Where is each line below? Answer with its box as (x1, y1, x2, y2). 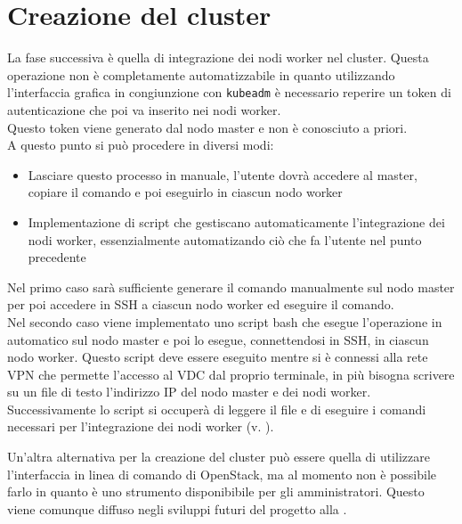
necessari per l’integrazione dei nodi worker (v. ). (7, 417, 274, 436)
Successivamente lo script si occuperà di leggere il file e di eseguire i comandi (7, 399, 426, 418)
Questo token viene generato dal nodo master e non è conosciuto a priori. (7, 118, 408, 136)
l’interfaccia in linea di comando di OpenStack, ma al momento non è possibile (7, 464, 437, 483)
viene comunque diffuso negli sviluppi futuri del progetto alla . (7, 499, 347, 518)
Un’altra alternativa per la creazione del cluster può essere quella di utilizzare (7, 447, 430, 466)
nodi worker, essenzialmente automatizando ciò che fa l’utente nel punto (28, 230, 422, 249)
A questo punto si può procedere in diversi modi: (7, 135, 274, 154)
